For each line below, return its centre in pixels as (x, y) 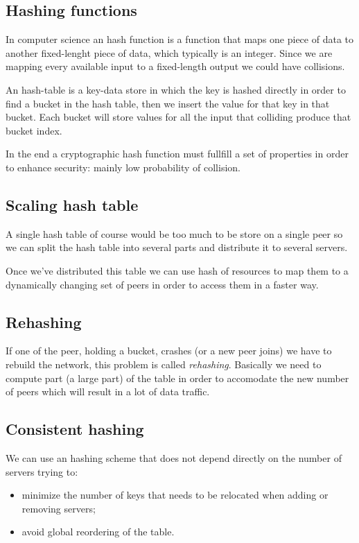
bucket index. (34, 130)
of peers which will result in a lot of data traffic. (108, 391)
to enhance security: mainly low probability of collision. (123, 167)
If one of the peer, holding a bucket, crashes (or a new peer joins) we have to (169, 351)
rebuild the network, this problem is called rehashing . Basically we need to (164, 364)
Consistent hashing (75, 429)
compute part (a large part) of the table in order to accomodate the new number (177, 378)
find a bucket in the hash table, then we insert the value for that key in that (168, 103)
